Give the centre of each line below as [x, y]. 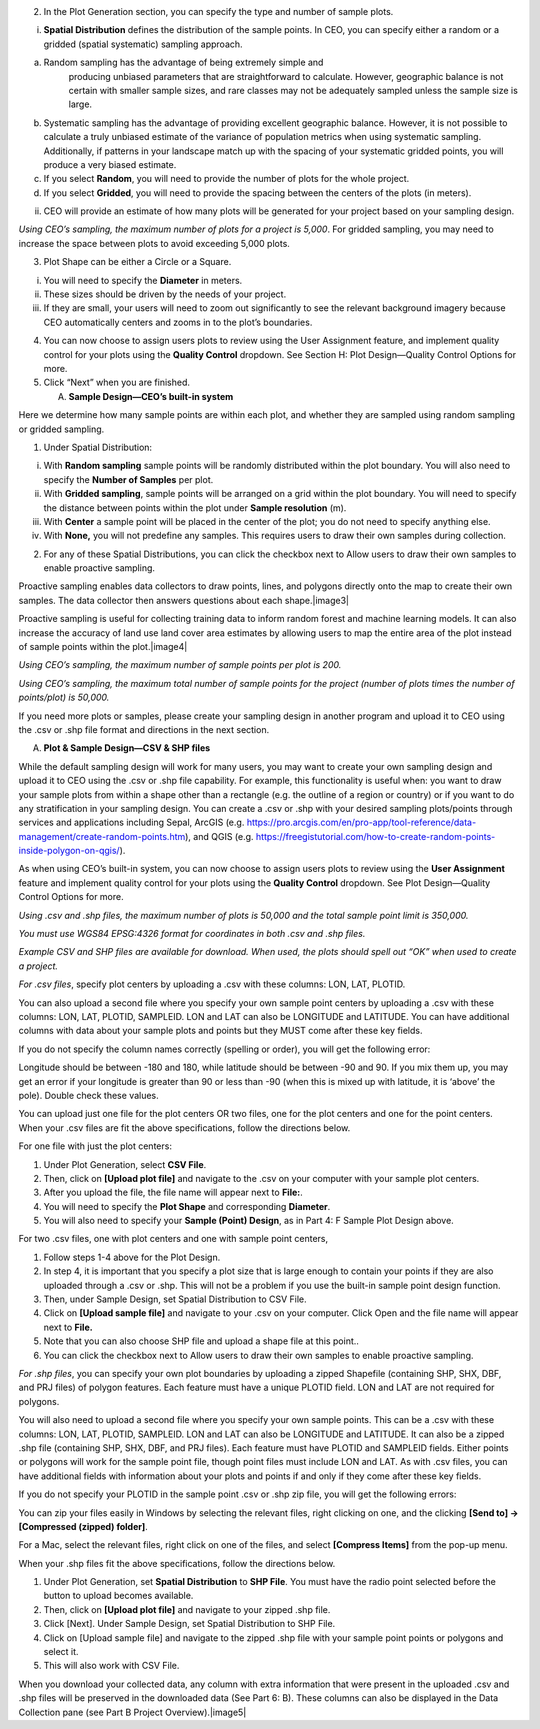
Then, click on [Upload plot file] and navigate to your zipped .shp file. [187, 1609]
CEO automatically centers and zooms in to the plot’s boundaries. [178, 322]
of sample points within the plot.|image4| [103, 647]
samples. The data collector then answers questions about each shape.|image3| [184, 600]
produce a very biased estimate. [110, 164]
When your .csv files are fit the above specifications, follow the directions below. [184, 1127]
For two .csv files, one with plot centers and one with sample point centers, [173, 1239]
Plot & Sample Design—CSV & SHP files [127, 748]
